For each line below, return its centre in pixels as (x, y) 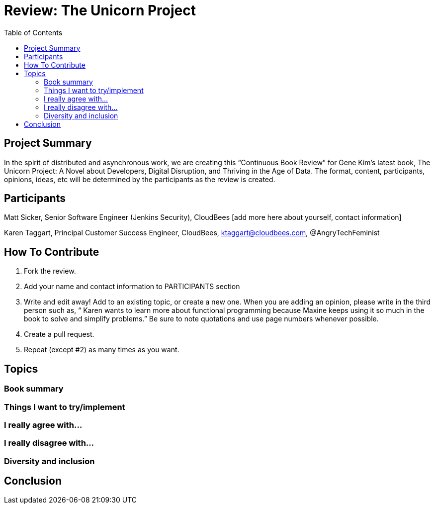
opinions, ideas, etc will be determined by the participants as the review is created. (140, 179)
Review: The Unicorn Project (100, 10)
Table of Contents (33, 32)
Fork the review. (50, 271)
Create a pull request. (59, 334)
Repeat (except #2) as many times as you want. (102, 350)
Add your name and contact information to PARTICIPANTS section (132, 287)
